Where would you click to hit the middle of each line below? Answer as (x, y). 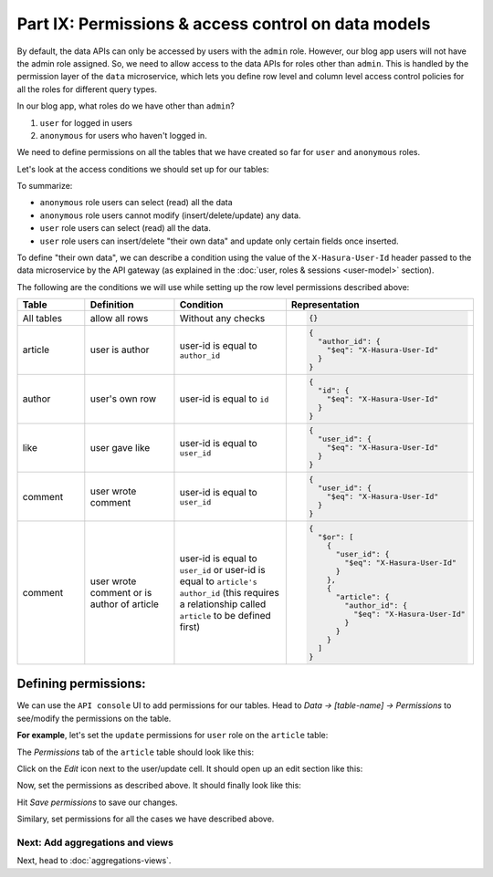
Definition (112, 305)
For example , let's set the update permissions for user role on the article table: (173, 736)
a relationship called (223, 604)
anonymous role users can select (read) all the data (136, 203)
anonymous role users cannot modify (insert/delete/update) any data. (170, 215)
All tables (42, 318)
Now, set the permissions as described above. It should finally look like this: (159, 786)
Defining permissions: (81, 684)
